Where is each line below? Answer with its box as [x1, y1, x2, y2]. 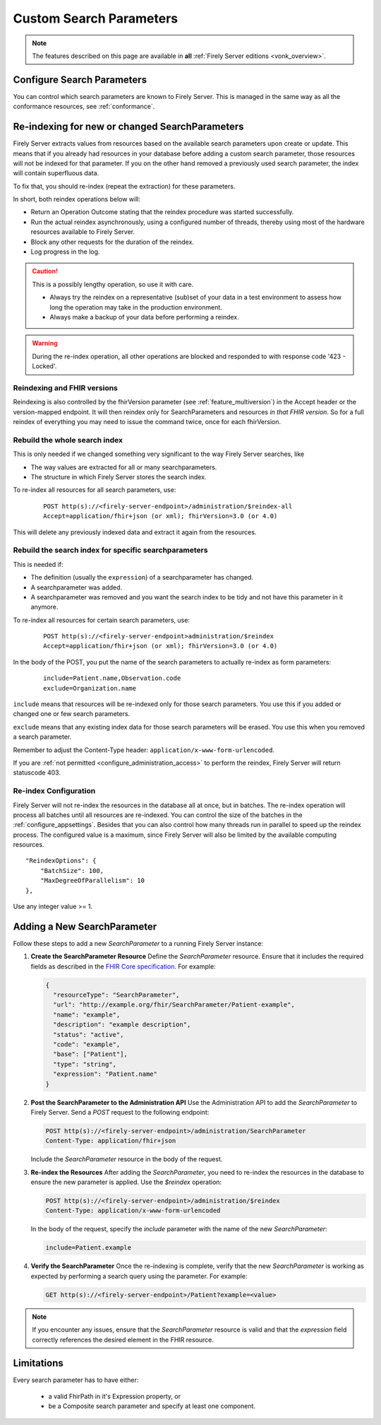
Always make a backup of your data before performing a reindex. [49, 313, 239, 321]
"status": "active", [53, 1031, 124, 1038]
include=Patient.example [45, 1244, 132, 1252]
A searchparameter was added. [30, 583, 123, 592]
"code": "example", [53, 1040, 121, 1049]
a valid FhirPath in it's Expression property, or [48, 1392, 181, 1400]
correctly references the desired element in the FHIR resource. [32, 1335, 214, 1344]
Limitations [13, 1357, 64, 1369]
